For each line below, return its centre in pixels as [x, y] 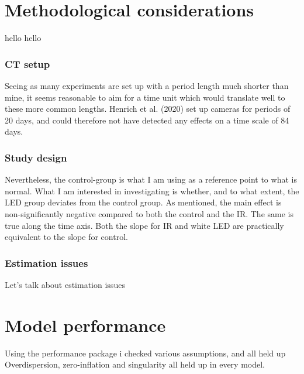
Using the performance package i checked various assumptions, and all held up [145, 353]
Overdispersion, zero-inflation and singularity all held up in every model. [135, 364]
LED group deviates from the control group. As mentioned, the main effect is [143, 202]
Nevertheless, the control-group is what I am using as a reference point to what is [151, 179]
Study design [36, 157]
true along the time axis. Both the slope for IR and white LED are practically [144, 225]
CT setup [27, 64]
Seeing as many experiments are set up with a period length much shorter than [147, 85]
